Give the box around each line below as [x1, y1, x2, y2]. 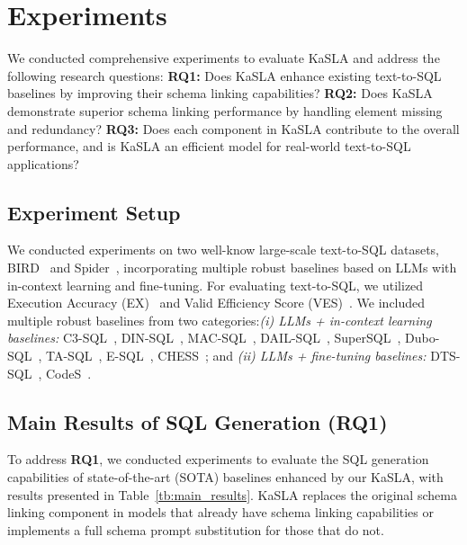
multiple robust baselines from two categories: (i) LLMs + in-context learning [7, 310, 432, 329]
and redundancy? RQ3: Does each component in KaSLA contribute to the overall [7, 119, 460, 138]
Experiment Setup [7, 198, 181, 226]
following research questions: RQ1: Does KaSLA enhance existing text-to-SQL [7, 66, 442, 85]
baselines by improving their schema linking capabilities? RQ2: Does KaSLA [7, 84, 433, 103]
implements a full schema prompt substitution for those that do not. [7, 520, 384, 539]
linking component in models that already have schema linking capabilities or [7, 503, 434, 522]
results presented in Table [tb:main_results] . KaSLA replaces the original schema [7, 485, 457, 504]
